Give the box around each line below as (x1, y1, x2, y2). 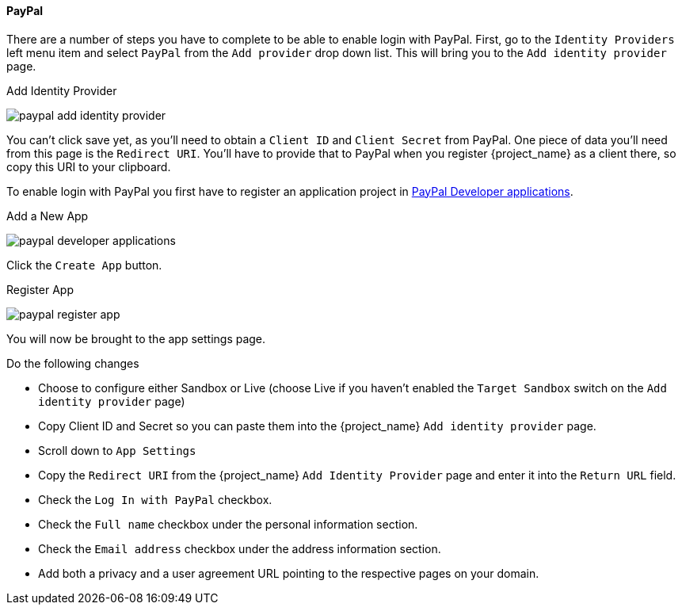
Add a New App (6, 208, 89, 223)
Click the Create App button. (6, 258, 162, 272)
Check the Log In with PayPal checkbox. (38, 492, 272, 506)
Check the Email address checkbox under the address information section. (38, 541, 441, 556)
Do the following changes (6, 356, 139, 370)
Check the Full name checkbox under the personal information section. (38, 517, 418, 531)
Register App (6, 282, 74, 296)
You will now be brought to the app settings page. (6, 331, 266, 346)
